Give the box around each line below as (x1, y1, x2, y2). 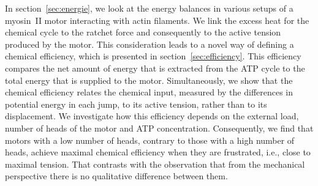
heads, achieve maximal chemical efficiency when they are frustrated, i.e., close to (5, 146, 311, 158)
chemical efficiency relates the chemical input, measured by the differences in (5, 86, 293, 99)
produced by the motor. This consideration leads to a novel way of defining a (5, 37, 294, 50)
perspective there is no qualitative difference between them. (5, 169, 228, 182)
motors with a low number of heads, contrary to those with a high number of (5, 133, 295, 146)
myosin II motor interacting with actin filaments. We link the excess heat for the (5, 13, 309, 26)
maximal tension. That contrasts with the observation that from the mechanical (5, 157, 305, 170)
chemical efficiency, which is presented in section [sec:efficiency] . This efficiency (5, 50, 301, 62)
